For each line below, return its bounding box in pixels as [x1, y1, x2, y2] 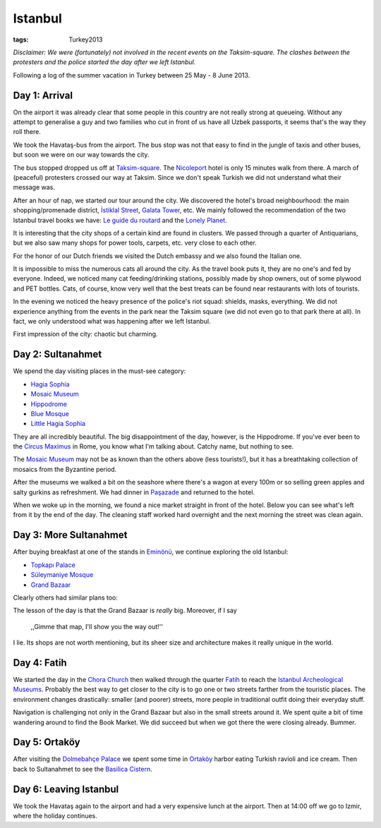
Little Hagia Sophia [30, 420, 86, 428]
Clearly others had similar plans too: [13, 593, 118, 602]
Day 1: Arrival [13, 89, 73, 102]
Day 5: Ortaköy [13, 736, 80, 748]
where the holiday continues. [13, 812, 98, 820]
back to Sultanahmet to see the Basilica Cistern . [13, 765, 153, 773]
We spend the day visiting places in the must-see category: [13, 367, 186, 375]
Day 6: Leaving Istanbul [13, 783, 119, 795]
